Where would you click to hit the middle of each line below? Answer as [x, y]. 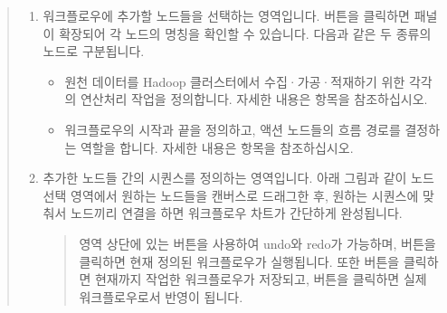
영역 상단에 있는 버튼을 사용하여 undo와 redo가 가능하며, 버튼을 [257, 243]
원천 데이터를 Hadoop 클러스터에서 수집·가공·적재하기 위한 [235, 81]
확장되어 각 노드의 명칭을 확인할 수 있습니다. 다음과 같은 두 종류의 [245, 33]
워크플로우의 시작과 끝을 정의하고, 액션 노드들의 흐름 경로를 [233, 129]
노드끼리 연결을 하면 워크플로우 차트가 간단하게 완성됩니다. [237, 213]
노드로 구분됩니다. [94, 51]
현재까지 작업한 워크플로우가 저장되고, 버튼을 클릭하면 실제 [261, 279]
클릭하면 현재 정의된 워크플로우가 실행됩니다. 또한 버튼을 [239, 261]
